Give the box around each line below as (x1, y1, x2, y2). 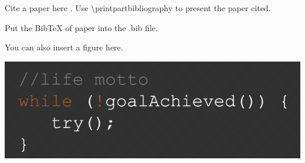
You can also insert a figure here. (5, 41, 123, 53)
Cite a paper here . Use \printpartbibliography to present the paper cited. (5, 2, 271, 13)
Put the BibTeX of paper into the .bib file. (5, 21, 158, 33)
